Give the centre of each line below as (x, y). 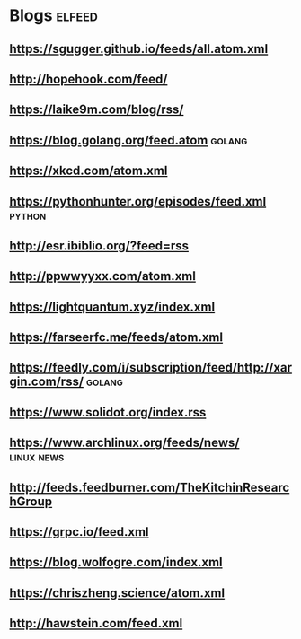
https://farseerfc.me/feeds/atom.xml (116, 337)
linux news (37, 457)
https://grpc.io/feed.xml (80, 532)
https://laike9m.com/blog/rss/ (97, 110)
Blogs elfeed (54, 16)
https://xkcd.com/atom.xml (89, 171)
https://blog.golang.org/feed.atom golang (128, 140)
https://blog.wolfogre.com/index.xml (116, 562)
